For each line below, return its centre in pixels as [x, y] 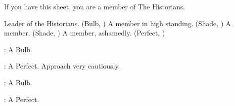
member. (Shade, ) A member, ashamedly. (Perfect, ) [85, 33]
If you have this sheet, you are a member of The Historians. [94, 6]
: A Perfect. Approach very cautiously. [62, 66]
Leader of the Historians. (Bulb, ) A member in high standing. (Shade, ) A [117, 23]
